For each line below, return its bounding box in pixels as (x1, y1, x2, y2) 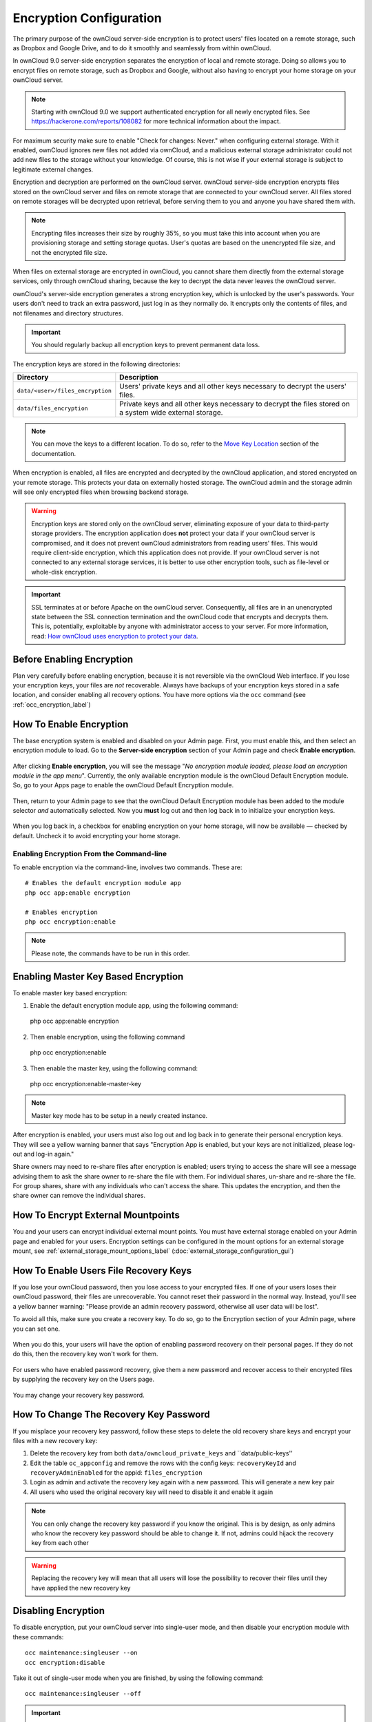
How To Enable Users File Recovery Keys (12, 1265, 192, 1276)
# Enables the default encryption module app (25, 879, 182, 887)
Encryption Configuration (12, 10, 162, 25)
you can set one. (12, 1325, 61, 1333)
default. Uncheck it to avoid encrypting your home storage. (12, 831, 180, 840)
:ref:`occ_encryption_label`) (12, 700, 91, 709)
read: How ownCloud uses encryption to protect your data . (31, 632, 198, 640)
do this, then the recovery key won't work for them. (12, 1350, 158, 1358)
